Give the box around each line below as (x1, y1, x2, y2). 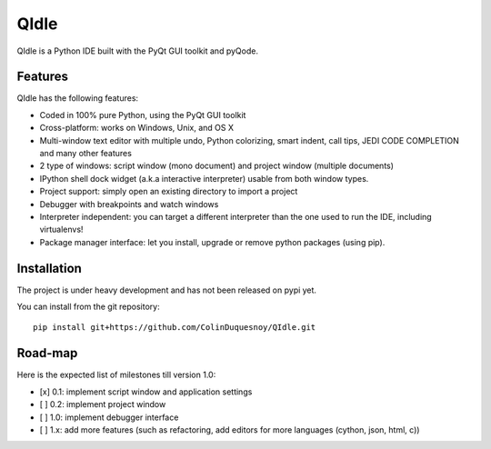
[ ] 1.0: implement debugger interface (39, 412, 179, 423)
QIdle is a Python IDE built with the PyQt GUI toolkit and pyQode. (16, 45, 259, 56)
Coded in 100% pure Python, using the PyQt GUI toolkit (39, 109, 246, 120)
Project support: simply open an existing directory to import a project (39, 186, 298, 197)
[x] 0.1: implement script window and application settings (39, 386, 253, 397)
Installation (16, 260, 82, 276)
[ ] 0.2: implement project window (39, 399, 166, 410)
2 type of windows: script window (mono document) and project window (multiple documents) (39, 160, 395, 172)
